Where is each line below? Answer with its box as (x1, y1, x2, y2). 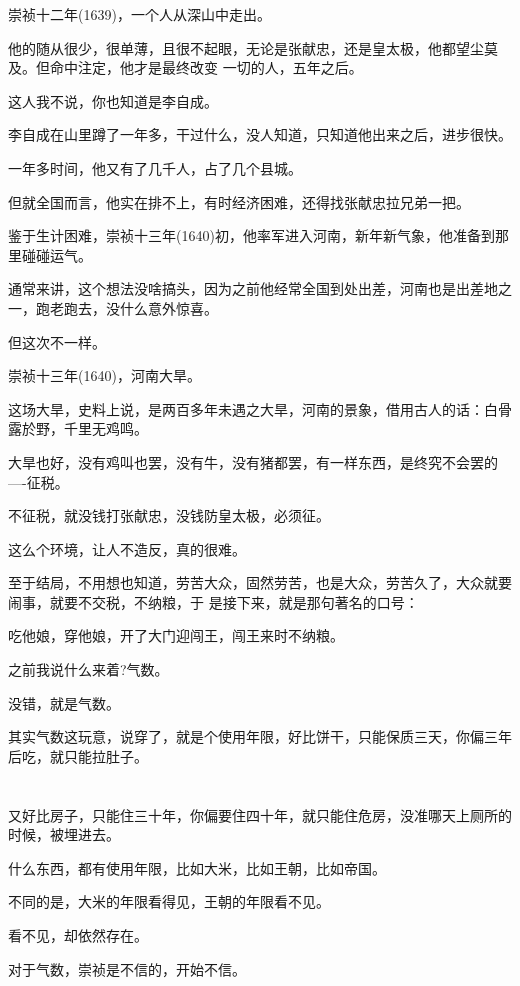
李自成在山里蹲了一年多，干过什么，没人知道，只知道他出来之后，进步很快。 (8, 124, 512, 145)
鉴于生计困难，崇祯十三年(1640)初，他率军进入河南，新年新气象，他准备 (8, 225, 481, 246)
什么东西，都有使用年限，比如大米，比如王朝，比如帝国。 (8, 857, 386, 878)
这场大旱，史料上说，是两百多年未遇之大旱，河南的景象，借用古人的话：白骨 (8, 398, 512, 419)
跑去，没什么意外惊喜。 (63, 297, 218, 318)
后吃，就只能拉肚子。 (8, 745, 148, 766)
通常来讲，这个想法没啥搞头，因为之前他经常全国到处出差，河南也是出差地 (8, 278, 498, 299)
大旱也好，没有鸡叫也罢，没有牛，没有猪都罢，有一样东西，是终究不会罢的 (8, 451, 498, 472)
